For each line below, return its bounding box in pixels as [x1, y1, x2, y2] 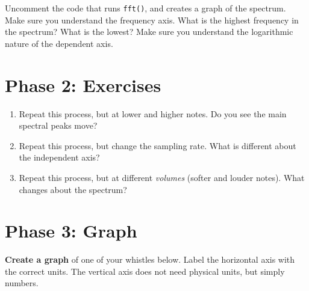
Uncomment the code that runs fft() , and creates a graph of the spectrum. [5, 2, 286, 14]
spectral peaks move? [19, 119, 98, 132]
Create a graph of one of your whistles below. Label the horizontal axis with [5, 253, 295, 266]
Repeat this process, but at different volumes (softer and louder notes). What [19, 171, 305, 183]
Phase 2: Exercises [5, 72, 161, 97]
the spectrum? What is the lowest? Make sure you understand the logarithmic [5, 25, 293, 38]
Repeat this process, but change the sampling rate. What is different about [19, 139, 296, 152]
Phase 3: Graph [5, 218, 137, 243]
